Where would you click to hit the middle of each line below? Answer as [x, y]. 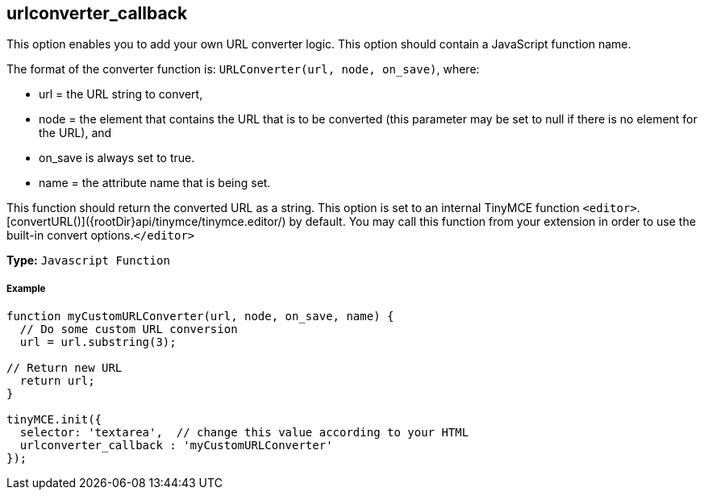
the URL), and [75, 133]
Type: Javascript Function [88, 261]
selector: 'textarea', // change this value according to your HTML [244, 433]
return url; [57, 381]
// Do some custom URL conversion [129, 329]
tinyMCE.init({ [54, 420]
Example [26, 288]
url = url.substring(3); [98, 342]
